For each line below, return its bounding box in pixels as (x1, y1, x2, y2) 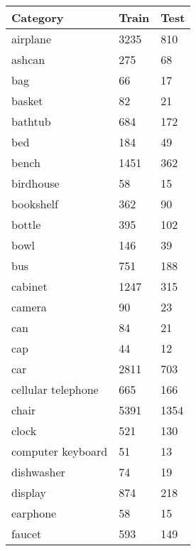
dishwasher (11, 464, 65, 480)
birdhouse (11, 175, 60, 191)
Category (11, 9, 64, 26)
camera (11, 299, 47, 315)
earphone (11, 505, 57, 521)
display (11, 484, 46, 501)
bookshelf (11, 196, 58, 212)
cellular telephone (11, 381, 99, 397)
